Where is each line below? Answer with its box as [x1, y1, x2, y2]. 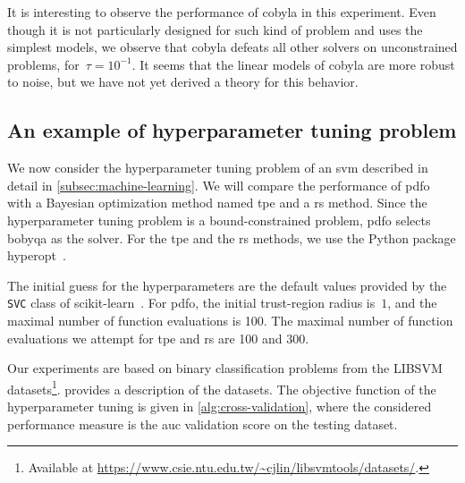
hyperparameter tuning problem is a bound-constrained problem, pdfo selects [7, 210, 431, 229]
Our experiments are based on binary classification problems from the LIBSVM [7, 359, 443, 377]
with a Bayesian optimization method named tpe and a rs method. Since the [7, 193, 427, 212]
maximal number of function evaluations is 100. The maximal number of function [7, 310, 453, 329]
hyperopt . [7, 246, 66, 265]
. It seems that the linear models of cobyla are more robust [131, 55, 455, 73]
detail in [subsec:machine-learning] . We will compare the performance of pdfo [7, 175, 430, 194]
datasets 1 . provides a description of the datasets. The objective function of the [7, 377, 436, 398]
